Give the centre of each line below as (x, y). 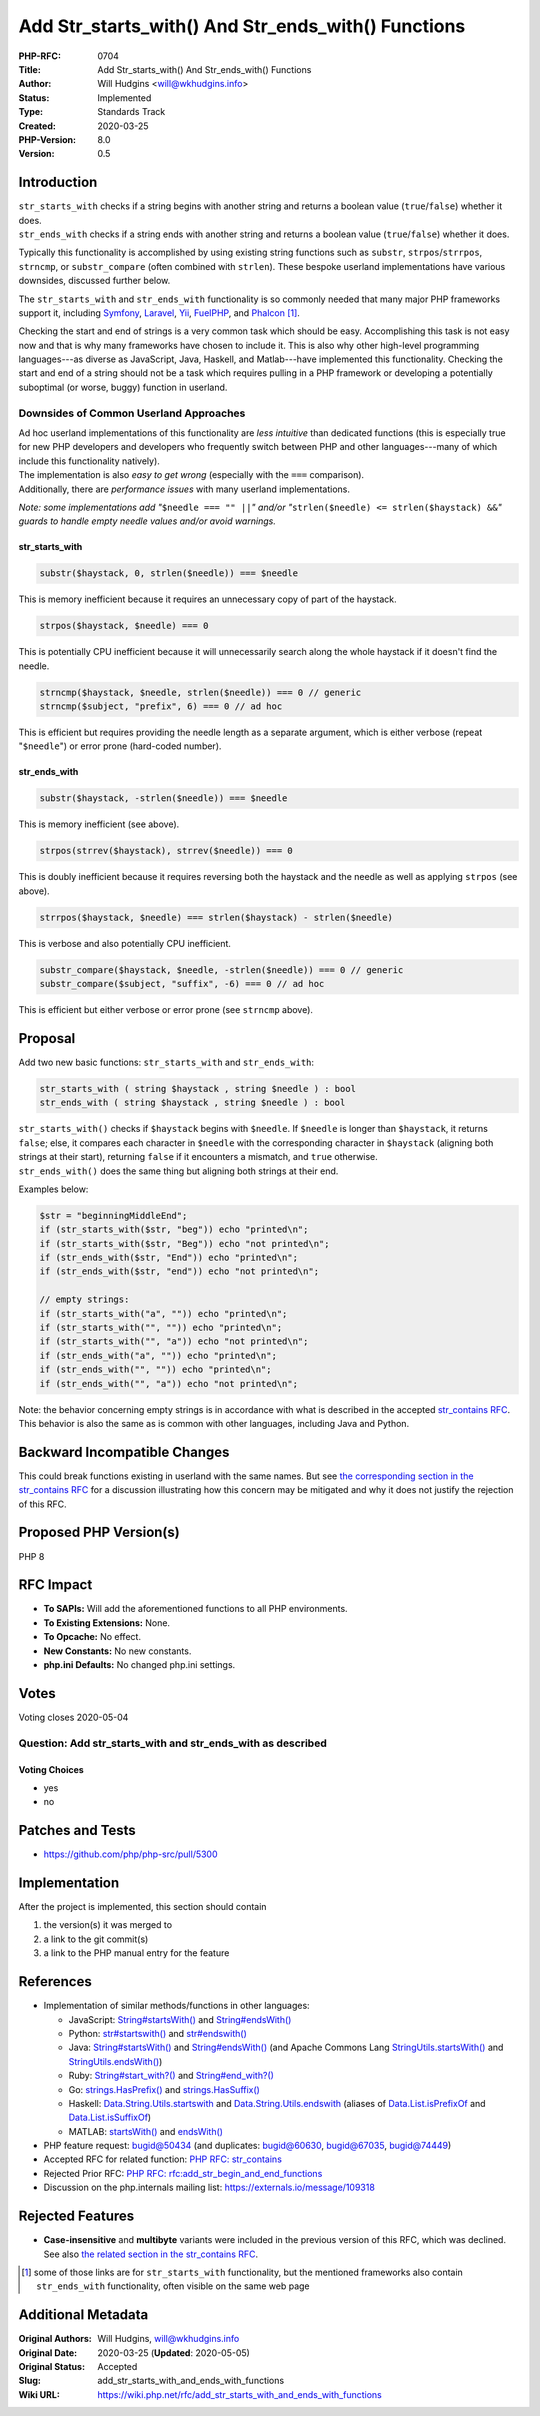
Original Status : (51, 2367)
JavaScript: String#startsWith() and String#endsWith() (180, 2019)
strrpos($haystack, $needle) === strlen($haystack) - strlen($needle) (216, 917)
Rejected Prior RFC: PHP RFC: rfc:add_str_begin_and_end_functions (183, 2173)
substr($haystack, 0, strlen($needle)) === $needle (169, 573)
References (55, 1981)
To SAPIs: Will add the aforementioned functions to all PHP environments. (196, 1609)
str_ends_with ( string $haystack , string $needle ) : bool (192, 1103)
